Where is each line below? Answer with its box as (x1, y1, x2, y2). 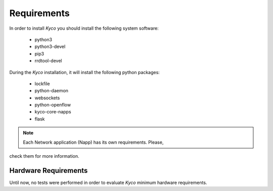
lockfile (34, 81, 50, 87)
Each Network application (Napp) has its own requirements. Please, (23, 139, 164, 145)
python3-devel (34, 43, 66, 50)
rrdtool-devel (34, 58, 62, 64)
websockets (34, 95, 60, 101)
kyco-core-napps (34, 109, 71, 115)
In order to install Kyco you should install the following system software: (9, 25, 159, 31)
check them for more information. (9, 153, 79, 159)
